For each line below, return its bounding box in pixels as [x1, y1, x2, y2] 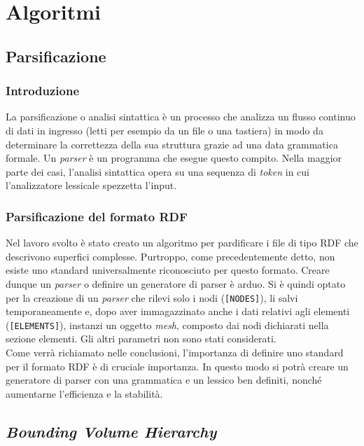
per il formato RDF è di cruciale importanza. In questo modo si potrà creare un [6, 358, 349, 373]
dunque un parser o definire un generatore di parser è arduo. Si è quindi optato [6, 276, 346, 291]
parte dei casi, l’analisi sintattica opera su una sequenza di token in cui [6, 164, 309, 179]
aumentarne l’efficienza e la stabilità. [6, 386, 163, 400]
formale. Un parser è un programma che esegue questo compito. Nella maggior [6, 151, 342, 165]
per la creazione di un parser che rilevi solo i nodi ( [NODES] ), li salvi [6, 290, 298, 305]
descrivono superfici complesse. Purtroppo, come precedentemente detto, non [6, 249, 335, 263]
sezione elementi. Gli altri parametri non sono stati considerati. [6, 331, 276, 346]
